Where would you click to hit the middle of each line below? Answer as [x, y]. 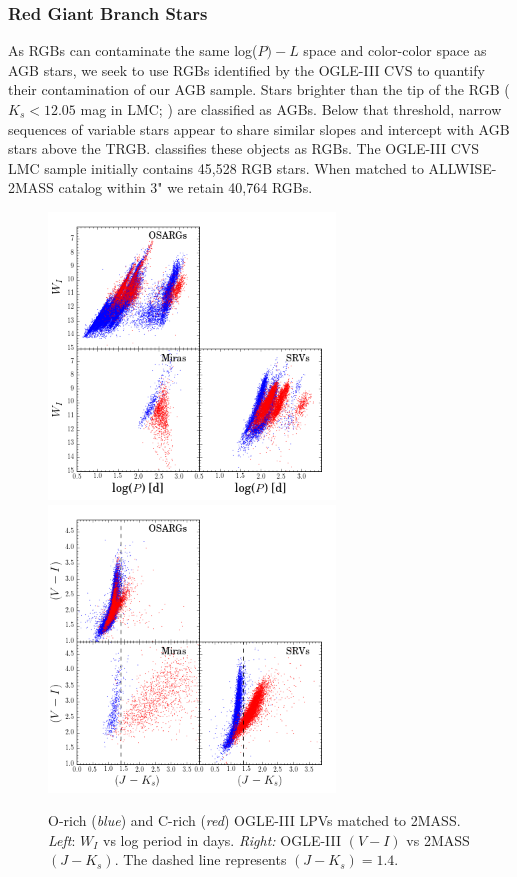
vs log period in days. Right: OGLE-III [222, 839]
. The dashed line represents [200, 859]
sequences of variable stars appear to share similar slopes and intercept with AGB [259, 128]
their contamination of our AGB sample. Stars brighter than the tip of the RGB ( [259, 89]
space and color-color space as [395, 50]
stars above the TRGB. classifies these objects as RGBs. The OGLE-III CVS [244, 148]
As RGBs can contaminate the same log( [133, 50]
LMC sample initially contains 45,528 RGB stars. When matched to [216, 167]
